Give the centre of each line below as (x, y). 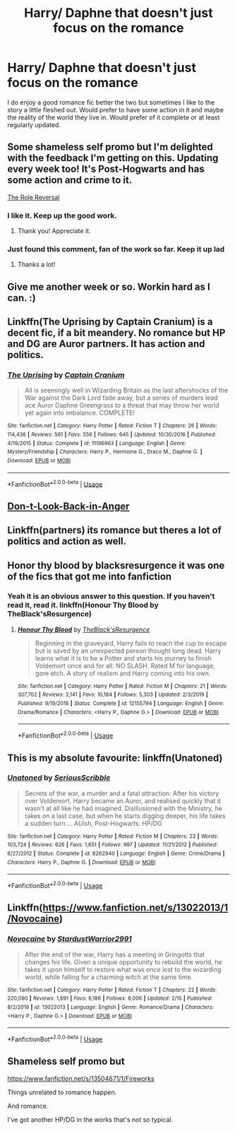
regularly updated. (34, 124)
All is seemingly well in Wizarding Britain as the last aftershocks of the (126, 391)
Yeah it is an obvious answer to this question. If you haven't (111, 596)
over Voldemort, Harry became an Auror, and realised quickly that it (123, 800)
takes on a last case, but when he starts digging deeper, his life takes (125, 816)
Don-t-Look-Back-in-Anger (68, 506)
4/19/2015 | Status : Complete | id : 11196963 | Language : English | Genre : (97, 443)
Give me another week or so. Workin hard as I (109, 286)
